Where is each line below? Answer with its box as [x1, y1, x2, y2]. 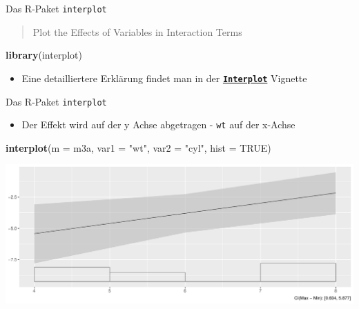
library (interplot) [6, 48, 82, 62]
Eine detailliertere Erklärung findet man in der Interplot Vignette [21, 70, 307, 85]
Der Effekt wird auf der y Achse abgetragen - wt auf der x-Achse [21, 117, 295, 132]
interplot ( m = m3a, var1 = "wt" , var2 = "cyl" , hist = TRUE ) [6, 140, 271, 154]
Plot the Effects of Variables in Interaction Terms [32, 24, 242, 39]
